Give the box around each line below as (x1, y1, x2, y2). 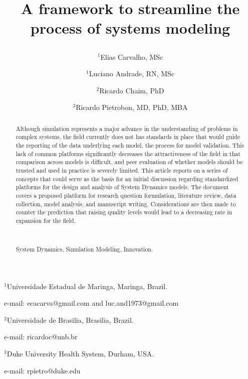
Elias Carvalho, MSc (100, 51, 163, 62)
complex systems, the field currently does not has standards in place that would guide (16, 133, 240, 141)
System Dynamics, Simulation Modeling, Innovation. (16, 245, 153, 254)
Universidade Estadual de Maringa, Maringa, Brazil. (7, 281, 168, 291)
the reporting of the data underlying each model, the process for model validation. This (16, 141, 244, 150)
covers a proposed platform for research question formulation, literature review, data (16, 191, 236, 199)
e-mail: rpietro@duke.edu (4, 365, 81, 375)
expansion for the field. (16, 216, 76, 224)
